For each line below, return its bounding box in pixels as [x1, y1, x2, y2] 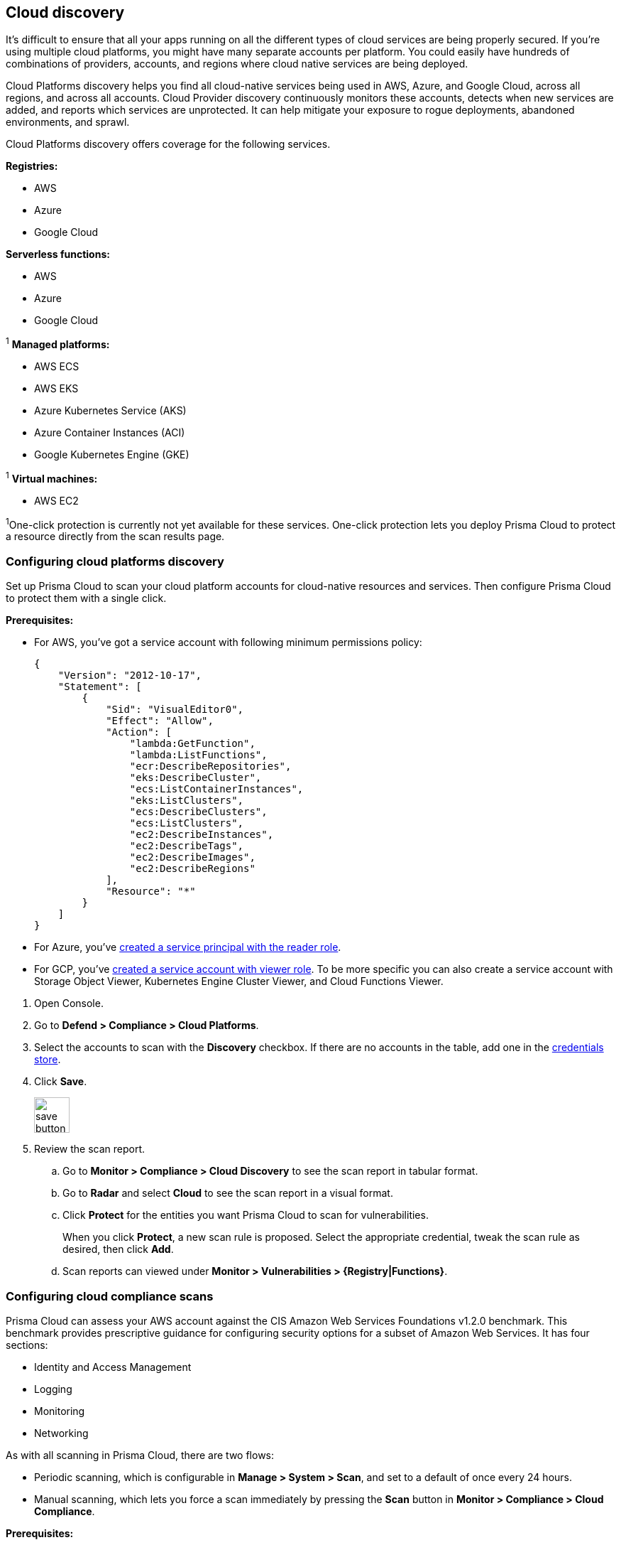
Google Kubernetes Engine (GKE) [34, 448, 189, 461]
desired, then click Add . [62, 1243, 174, 1256]
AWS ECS [34, 360, 79, 373]
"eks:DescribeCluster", [129, 772, 262, 784]
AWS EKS [34, 382, 79, 395]
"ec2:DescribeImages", [129, 851, 255, 863]
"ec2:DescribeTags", [129, 840, 244, 852]
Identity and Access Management [34, 1360, 192, 1373]
